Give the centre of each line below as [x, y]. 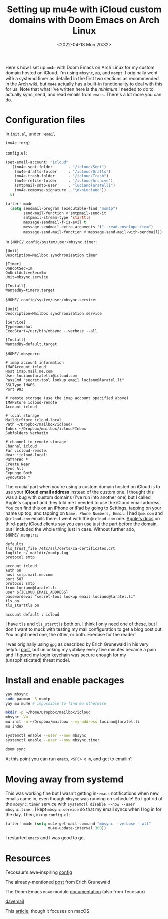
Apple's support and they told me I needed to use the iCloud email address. [83, 502]
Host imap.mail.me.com [29, 371]
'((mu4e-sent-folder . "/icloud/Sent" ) [58, 167]
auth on [13, 570]
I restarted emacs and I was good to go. [45, 838]
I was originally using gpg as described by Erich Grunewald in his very [77, 644]
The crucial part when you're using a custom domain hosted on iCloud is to [83, 486]
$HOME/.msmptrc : [22, 534]
